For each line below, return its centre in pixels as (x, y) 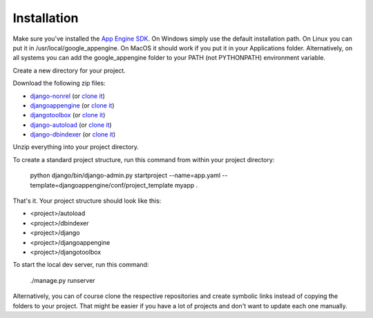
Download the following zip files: (59, 83)
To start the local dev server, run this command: (81, 265)
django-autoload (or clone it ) (71, 125)
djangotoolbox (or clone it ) (68, 115)
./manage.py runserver (63, 280)
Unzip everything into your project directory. (76, 147)
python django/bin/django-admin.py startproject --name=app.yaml (125, 175)
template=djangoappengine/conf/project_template (102, 185)
